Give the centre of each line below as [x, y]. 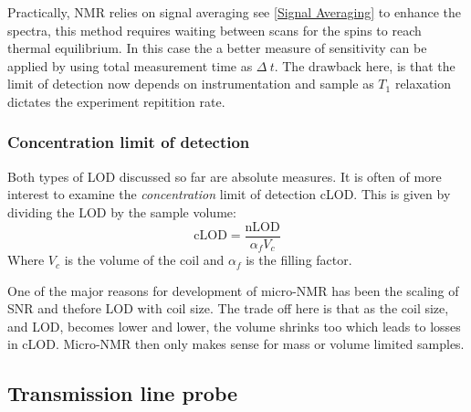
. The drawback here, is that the [365, 65]
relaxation [423, 84]
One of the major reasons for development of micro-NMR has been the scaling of [233, 290]
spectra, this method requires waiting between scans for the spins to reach [215, 30]
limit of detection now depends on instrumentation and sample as [191, 84]
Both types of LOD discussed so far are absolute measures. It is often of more [225, 176]
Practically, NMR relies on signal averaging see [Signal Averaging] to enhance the [235, 12]
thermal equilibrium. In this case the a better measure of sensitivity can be [217, 48]
